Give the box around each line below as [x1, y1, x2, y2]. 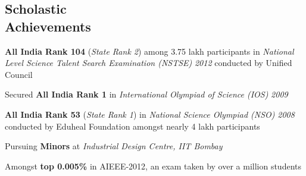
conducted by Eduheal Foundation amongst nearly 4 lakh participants [5, 120, 260, 132]
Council [5, 68, 33, 80]
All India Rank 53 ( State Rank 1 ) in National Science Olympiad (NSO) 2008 [5, 108, 295, 120]
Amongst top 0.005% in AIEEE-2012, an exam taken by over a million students [5, 159, 301, 172]
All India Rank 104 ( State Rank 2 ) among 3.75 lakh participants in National [5, 45, 294, 57]
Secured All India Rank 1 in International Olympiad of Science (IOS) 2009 [5, 88, 288, 100]
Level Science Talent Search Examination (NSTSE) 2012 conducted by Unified [5, 56, 292, 69]
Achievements [5, 17, 91, 35]
